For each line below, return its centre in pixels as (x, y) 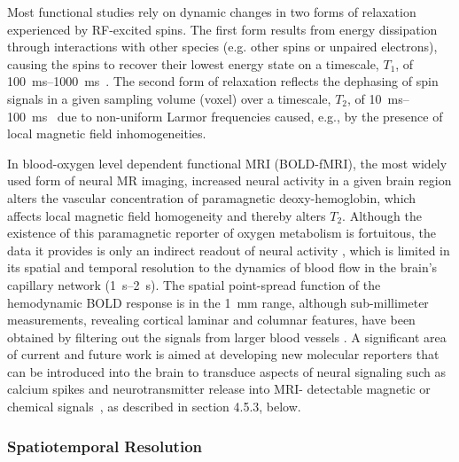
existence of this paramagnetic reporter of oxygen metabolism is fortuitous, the (222, 233)
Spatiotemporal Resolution (105, 446)
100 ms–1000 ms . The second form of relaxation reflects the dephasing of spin (223, 81)
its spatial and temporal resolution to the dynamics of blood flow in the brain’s (222, 267)
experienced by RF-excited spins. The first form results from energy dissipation (222, 29)
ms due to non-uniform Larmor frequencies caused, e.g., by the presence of (237, 116)
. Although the (382, 215)
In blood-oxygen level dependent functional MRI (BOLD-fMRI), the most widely (227, 163)
